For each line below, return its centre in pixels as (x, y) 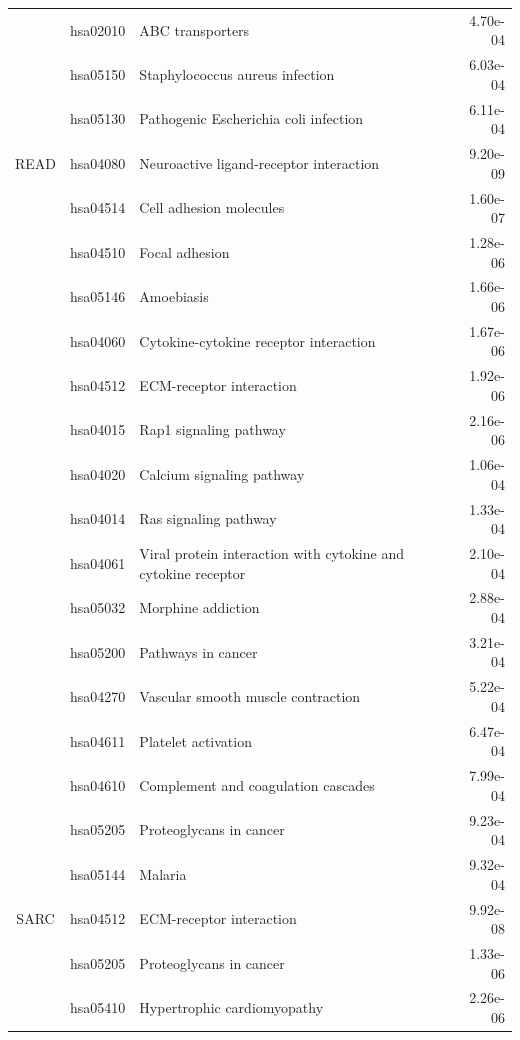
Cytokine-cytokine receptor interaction (257, 340)
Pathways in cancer (198, 651)
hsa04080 (98, 162)
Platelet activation (195, 740)
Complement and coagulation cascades (257, 784)
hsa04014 (98, 518)
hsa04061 (98, 562)
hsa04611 (98, 740)
